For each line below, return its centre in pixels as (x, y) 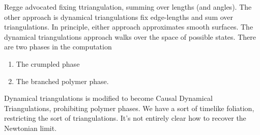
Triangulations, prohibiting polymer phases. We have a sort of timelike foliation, (129, 108)
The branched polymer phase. (62, 81)
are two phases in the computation (58, 47)
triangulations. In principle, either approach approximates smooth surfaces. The (129, 27)
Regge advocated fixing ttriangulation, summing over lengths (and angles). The (128, 7)
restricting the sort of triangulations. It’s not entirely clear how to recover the (125, 118)
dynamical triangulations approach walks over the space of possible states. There (130, 36)
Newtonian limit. (31, 128)
